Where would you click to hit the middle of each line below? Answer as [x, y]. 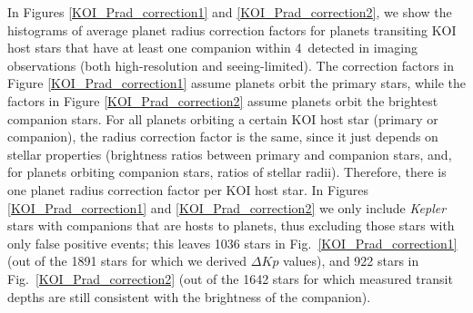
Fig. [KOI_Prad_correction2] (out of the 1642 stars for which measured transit [230, 278]
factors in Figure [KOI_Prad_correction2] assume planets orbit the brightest [223, 100]
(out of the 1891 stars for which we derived [127, 261]
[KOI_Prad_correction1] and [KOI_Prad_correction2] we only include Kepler [227, 207]
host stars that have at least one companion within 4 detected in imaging [213, 48]
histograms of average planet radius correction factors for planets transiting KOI [232, 29]
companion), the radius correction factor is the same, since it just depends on [223, 137]
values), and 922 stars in [351, 261]
